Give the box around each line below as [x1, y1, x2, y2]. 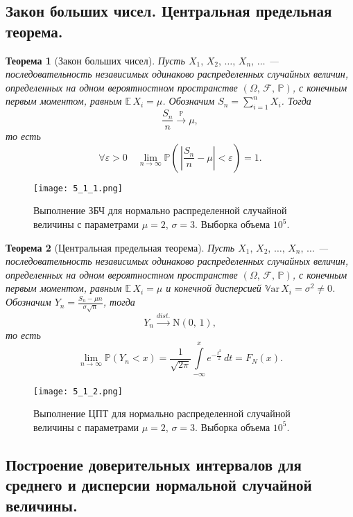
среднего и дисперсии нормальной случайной [6, 474, 312, 496]
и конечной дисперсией [166, 281, 261, 295]
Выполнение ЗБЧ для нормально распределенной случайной [33, 203, 287, 218]
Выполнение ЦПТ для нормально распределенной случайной [33, 406, 291, 421]
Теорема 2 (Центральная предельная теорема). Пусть [6, 240, 235, 254]
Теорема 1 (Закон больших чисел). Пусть [6, 53, 185, 67]
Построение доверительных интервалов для [6, 453, 302, 475]
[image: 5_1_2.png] [33, 386, 123, 396]
